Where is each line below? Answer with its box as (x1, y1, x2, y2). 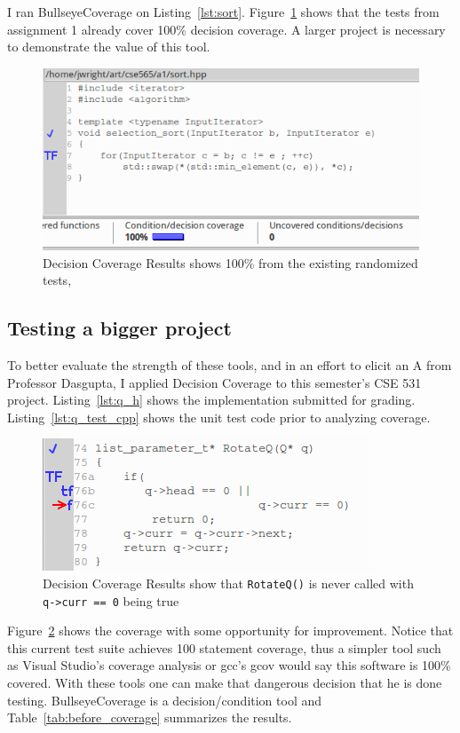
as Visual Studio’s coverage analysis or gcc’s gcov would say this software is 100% (7, 656, 451, 674)
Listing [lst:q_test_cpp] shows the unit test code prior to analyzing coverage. (7, 407, 431, 426)
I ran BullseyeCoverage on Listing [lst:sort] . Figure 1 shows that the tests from (7, 3, 440, 20)
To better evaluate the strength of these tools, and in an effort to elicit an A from (7, 356, 452, 374)
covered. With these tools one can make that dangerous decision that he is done (7, 674, 442, 692)
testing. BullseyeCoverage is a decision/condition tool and (7, 690, 322, 709)
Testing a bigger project (7, 314, 232, 342)
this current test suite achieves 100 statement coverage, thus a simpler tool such (7, 638, 441, 657)
